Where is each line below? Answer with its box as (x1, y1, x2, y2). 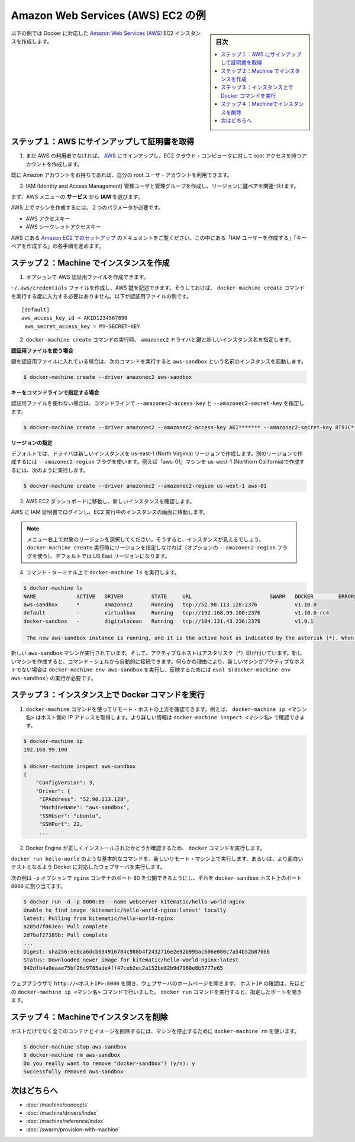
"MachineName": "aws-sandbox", (38, 804, 130, 811)
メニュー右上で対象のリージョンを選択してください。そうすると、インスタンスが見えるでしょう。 (27, 536, 264, 543)
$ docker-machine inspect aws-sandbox (23, 763, 136, 770)
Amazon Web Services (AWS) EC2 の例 (11, 9, 206, 22)
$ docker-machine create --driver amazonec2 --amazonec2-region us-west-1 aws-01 (23, 482, 267, 489)
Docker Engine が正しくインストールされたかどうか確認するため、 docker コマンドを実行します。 (25, 844, 266, 851)
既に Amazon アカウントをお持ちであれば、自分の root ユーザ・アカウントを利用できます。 (11, 172, 233, 179)
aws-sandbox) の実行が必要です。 (11, 674, 96, 681)
